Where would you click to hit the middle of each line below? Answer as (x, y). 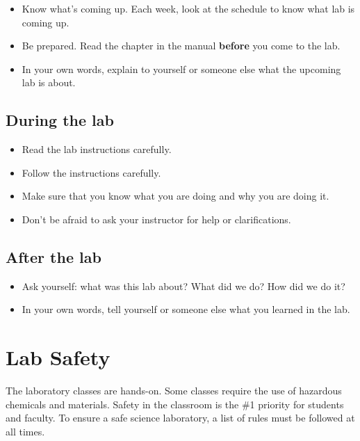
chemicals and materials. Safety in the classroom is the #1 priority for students (175, 404)
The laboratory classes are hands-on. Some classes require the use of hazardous (174, 391)
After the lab (54, 256)
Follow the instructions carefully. (91, 172)
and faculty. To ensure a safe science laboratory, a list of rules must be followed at (180, 418)
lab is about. (49, 82)
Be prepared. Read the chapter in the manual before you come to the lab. (181, 46)
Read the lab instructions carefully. (97, 149)
